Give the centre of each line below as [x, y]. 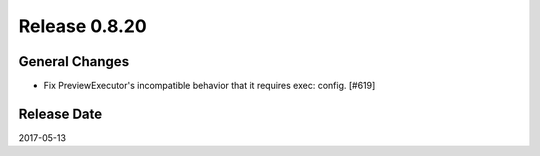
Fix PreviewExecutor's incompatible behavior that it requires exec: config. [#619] [209, 86]
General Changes [74, 61]
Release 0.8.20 [82, 26]
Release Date [60, 113]
